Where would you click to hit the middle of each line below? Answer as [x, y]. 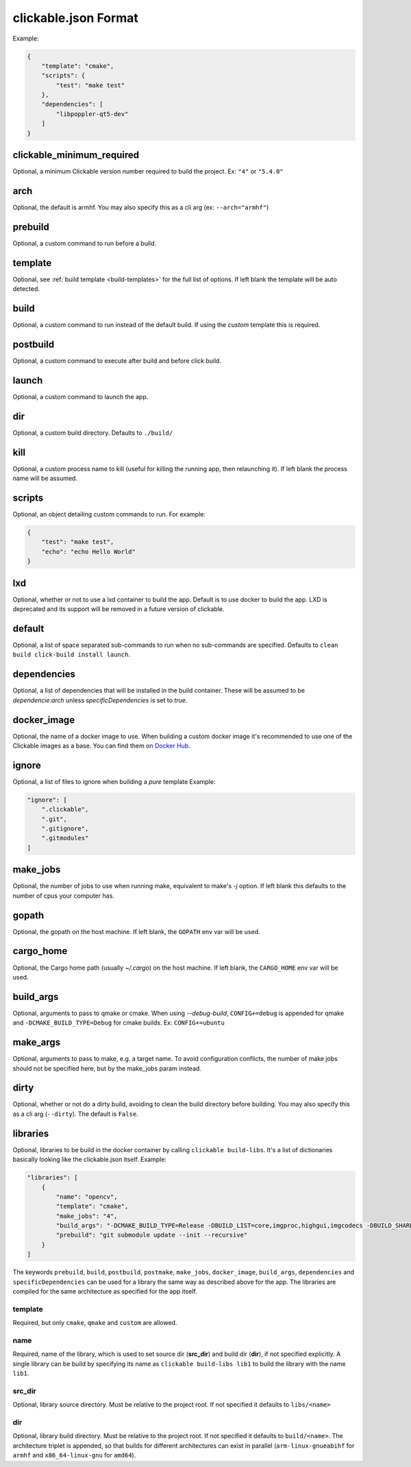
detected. [26, 289]
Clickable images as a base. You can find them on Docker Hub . [102, 746]
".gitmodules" [65, 838]
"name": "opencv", [87, 1196]
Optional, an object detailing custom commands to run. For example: [109, 514]
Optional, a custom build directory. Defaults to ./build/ [93, 433]
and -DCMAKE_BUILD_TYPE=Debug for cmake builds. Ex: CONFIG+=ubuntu [119, 1023]
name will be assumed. [45, 478]
